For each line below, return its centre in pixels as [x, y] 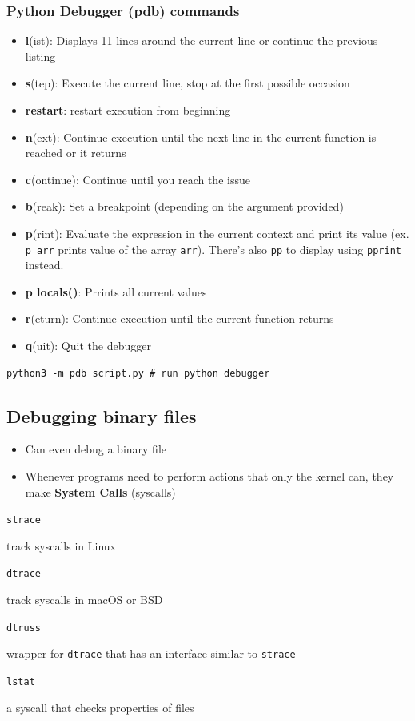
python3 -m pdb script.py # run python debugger [138, 373]
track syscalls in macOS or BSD [85, 600]
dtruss [24, 628]
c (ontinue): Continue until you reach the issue [138, 179]
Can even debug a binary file [96, 449]
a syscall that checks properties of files [100, 707]
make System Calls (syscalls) [100, 491]
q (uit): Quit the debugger [88, 345]
